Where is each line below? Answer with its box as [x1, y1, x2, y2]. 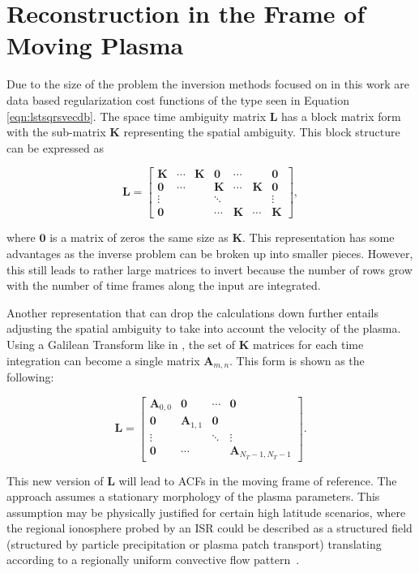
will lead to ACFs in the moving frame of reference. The [118, 472, 397, 489]
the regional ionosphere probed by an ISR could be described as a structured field [6, 519, 413, 536]
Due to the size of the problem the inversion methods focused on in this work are [6, 75, 409, 93]
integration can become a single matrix [6, 351, 200, 368]
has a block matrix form [281, 107, 401, 124]
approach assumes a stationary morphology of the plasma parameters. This [6, 488, 380, 505]
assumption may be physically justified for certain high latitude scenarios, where [6, 503, 406, 520]
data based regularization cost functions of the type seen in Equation [6, 91, 349, 108]
